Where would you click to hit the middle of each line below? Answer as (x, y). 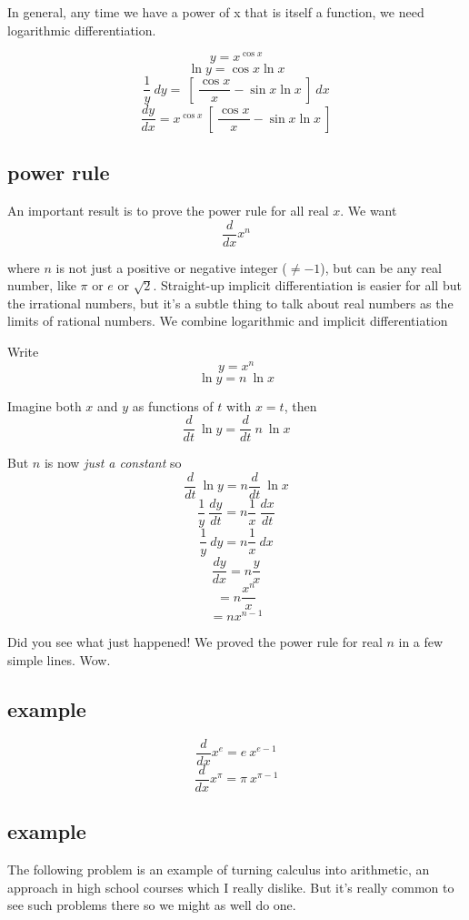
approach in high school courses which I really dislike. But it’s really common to (231, 887)
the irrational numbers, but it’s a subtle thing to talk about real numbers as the (230, 303)
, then (300, 405)
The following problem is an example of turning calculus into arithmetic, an (219, 869)
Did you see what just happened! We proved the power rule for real (195, 642)
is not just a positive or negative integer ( (171, 267)
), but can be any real (381, 267)
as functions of (173, 405)
